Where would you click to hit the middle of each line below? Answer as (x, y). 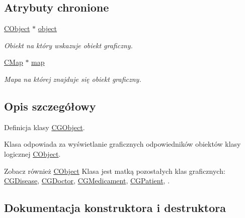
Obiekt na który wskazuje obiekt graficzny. (68, 45)
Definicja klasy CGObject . (45, 127)
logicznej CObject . (32, 153)
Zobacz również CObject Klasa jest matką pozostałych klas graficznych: (115, 171)
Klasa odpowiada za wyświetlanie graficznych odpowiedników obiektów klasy (122, 144)
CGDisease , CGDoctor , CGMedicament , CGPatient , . (87, 181)
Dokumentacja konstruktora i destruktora (115, 208)
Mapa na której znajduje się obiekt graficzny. (73, 79)
